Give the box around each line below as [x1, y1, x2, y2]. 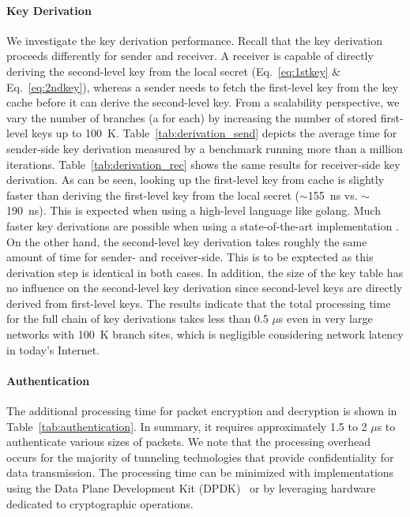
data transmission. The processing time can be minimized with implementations [6, 464, 394, 481]
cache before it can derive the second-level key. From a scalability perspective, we [6, 94, 400, 111]
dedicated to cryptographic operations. [6, 495, 194, 511]
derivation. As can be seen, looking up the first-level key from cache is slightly [6, 171, 385, 188]
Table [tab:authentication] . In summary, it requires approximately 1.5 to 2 [6, 418, 367, 434]
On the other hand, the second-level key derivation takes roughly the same [6, 233, 367, 249]
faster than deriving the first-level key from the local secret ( [6, 186, 300, 203]
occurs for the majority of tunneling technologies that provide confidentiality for [6, 448, 394, 465]
